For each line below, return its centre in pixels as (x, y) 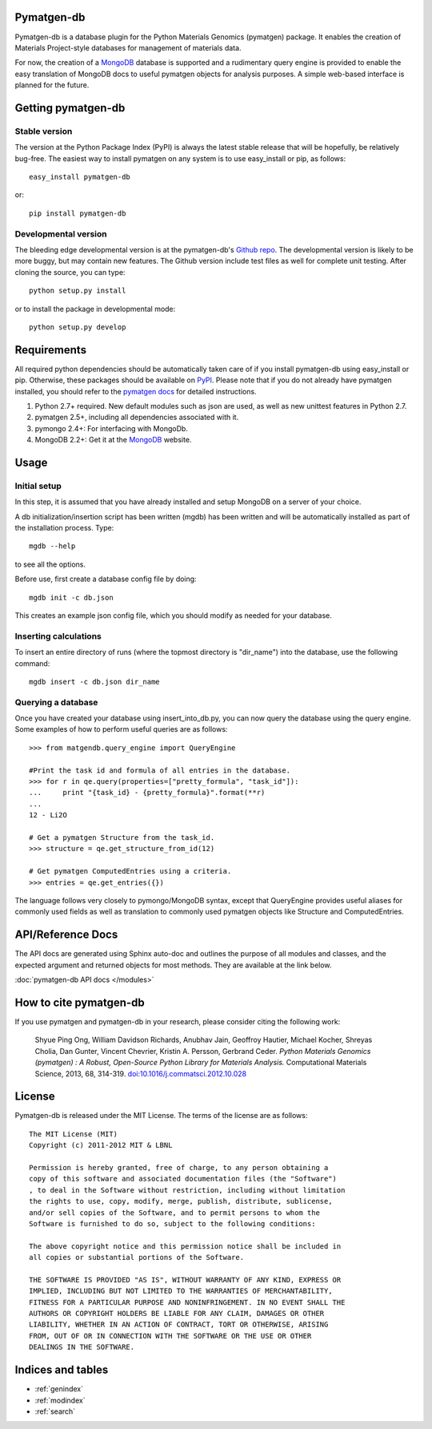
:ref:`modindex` (60, 1400)
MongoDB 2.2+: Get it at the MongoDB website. (113, 440)
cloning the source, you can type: (70, 272)
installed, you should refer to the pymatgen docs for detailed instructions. (136, 391)
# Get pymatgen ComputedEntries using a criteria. (130, 871)
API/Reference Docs (66, 935)
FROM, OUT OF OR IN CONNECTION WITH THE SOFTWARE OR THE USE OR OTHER (170, 1336)
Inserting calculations (58, 636)
